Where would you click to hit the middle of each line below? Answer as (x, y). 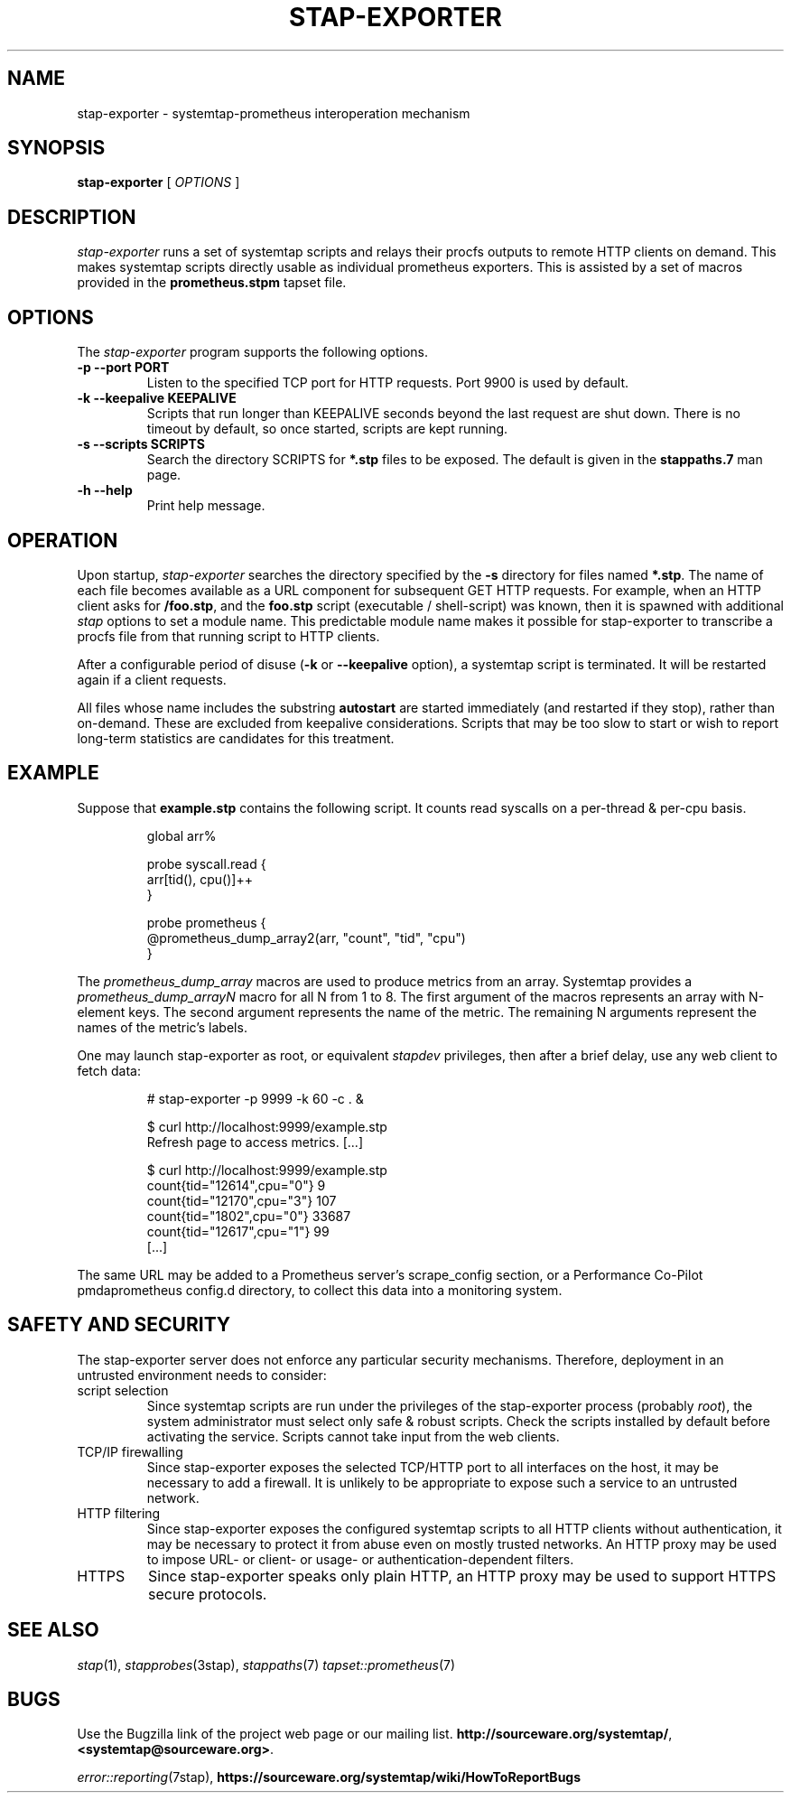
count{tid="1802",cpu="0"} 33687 (249, 1216)
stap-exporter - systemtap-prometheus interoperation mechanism (274, 113)
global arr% (181, 835)
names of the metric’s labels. (162, 1027)
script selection (123, 1390)
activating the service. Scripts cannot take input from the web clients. (353, 1436)
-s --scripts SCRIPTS (141, 444)
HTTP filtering (119, 1513)
